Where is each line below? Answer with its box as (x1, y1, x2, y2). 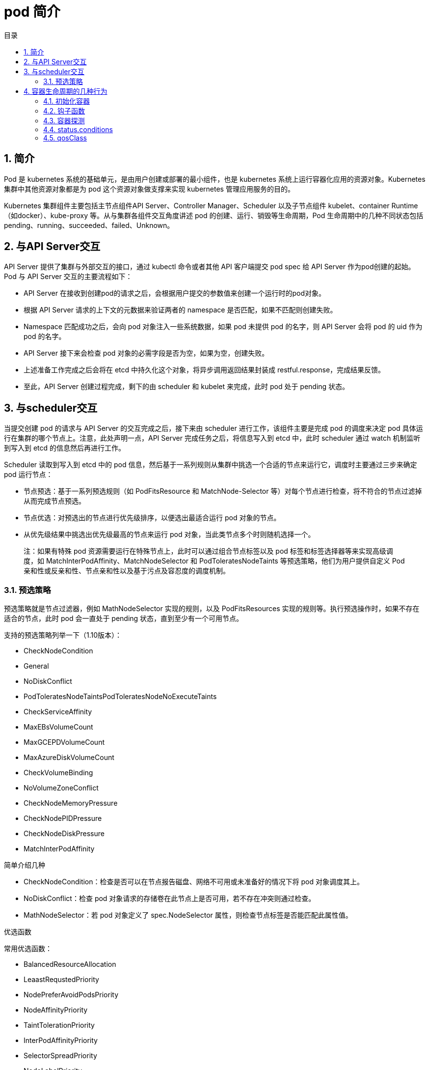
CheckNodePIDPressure (24, 814, 102, 823)
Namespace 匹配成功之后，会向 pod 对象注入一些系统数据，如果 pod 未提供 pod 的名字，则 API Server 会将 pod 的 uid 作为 (24, 322, 423, 331)
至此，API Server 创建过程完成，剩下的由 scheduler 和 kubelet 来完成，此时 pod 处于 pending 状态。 (24, 382, 349, 391)
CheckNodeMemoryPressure (24, 799, 118, 808)
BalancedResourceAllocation (24, 960, 116, 969)
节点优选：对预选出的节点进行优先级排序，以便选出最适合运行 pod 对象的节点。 (24, 513, 281, 522)
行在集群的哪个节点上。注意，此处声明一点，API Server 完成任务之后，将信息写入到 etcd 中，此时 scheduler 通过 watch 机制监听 (4, 434, 421, 443)
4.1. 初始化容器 (43, 96, 90, 105)
